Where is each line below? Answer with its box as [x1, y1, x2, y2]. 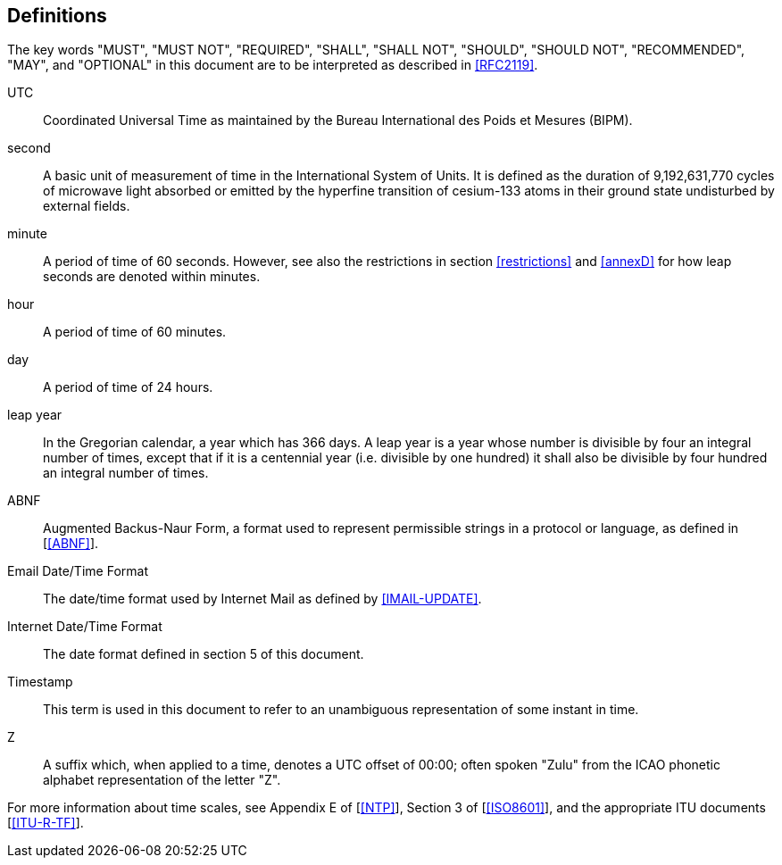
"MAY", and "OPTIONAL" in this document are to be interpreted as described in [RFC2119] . [7, 57, 538, 73]
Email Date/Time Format [7, 563, 148, 579]
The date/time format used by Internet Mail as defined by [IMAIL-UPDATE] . [43, 591, 482, 607]
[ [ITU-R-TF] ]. [7, 815, 84, 831]
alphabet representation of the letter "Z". [43, 772, 281, 788]
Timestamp [7, 674, 73, 690]
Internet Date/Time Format [7, 619, 162, 635]
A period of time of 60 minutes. [43, 324, 227, 340]
